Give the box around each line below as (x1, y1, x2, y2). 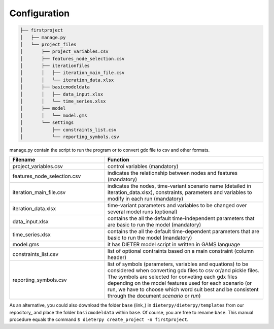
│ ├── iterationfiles (20, 63, 90, 69)
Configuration (9, 8, 70, 19)
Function (107, 156, 129, 163)
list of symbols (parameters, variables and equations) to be (107, 260, 249, 268)
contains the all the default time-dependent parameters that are (107, 228, 260, 235)
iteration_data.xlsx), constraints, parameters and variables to (107, 189, 252, 196)
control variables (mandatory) (107, 163, 179, 170)
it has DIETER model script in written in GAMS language (107, 241, 241, 248)
